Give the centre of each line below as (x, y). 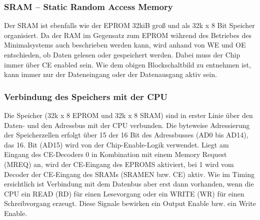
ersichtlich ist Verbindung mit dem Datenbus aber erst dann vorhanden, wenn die (129, 184)
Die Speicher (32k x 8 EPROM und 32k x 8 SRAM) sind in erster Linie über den (128, 115)
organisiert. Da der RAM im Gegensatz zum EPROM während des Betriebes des (128, 35)
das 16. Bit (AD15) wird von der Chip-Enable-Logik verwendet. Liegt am (116, 144)
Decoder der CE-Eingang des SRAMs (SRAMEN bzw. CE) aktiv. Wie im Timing (129, 174)
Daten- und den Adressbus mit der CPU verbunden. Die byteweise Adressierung (127, 125)
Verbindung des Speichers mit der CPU (86, 96)
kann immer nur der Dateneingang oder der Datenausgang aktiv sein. (110, 74)
